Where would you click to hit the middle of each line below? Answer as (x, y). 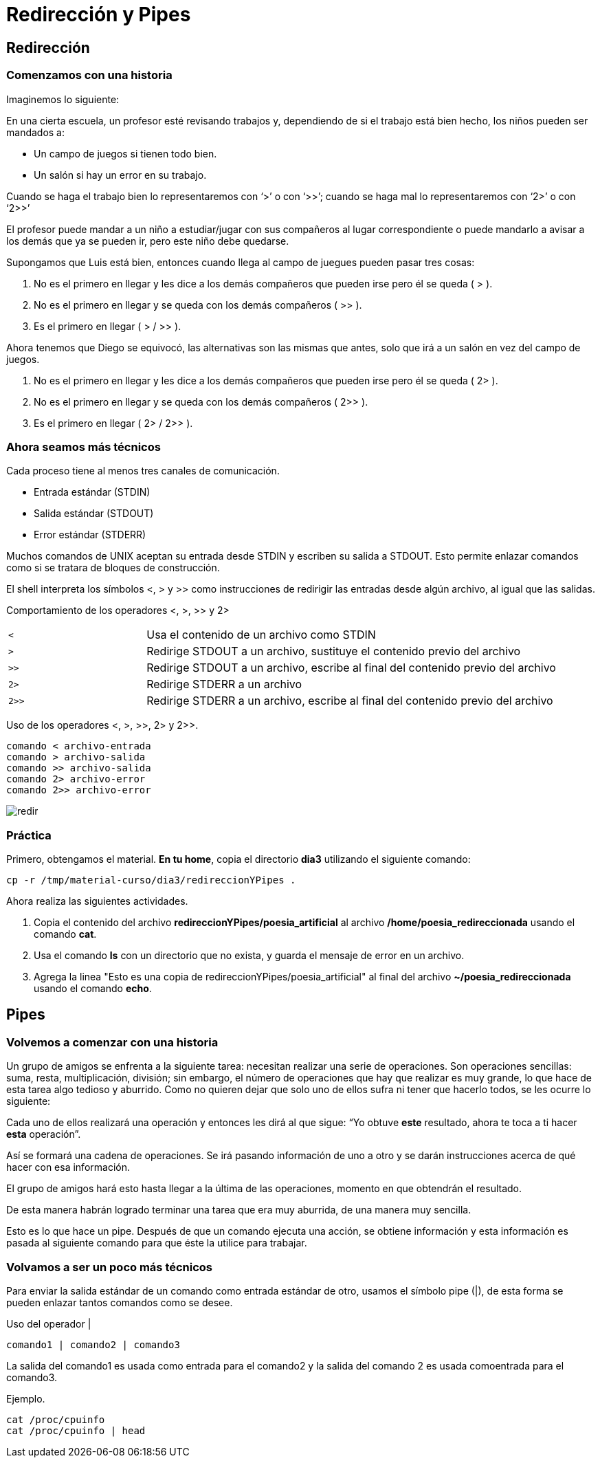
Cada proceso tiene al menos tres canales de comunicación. (143, 471)
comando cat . (65, 934)
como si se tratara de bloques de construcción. (113, 568)
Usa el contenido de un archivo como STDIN (261, 635)
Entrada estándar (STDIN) (92, 492)
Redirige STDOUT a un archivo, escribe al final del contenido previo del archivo (351, 668)
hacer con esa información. (68, 1167)
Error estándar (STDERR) (90, 535)
